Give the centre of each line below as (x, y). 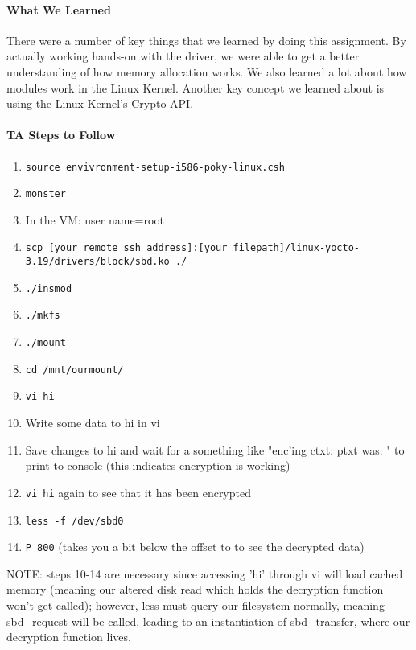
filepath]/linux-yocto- (297, 248)
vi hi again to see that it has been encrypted (138, 492)
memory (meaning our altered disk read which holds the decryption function (195, 589)
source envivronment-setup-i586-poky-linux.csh (155, 167)
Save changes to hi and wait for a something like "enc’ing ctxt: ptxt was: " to (215, 449)
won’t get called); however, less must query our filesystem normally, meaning (196, 605)
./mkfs (43, 316)
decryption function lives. (69, 637)
